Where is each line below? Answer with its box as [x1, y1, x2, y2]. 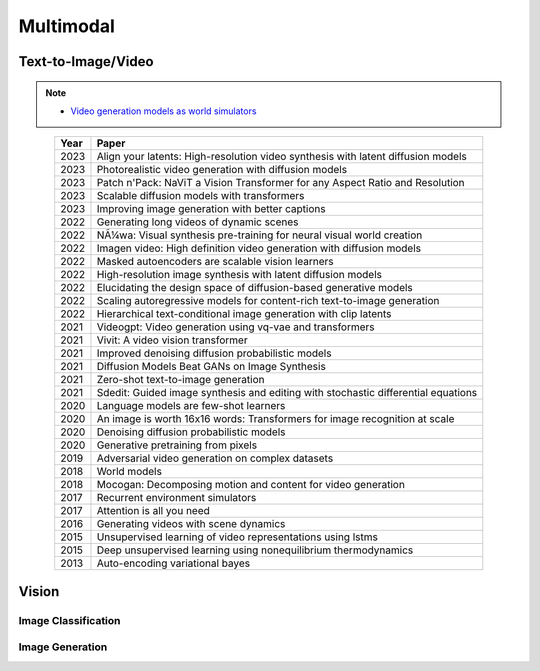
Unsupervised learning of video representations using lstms [96, 530, 379, 544]
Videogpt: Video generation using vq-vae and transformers [96, 320, 375, 334]
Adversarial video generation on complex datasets [96, 451, 334, 465]
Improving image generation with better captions [96, 202, 326, 216]
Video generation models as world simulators [70, 105, 257, 117]
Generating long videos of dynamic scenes [96, 215, 299, 229]
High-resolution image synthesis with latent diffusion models [96, 268, 382, 282]
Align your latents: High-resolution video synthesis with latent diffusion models [96, 150, 467, 164]
